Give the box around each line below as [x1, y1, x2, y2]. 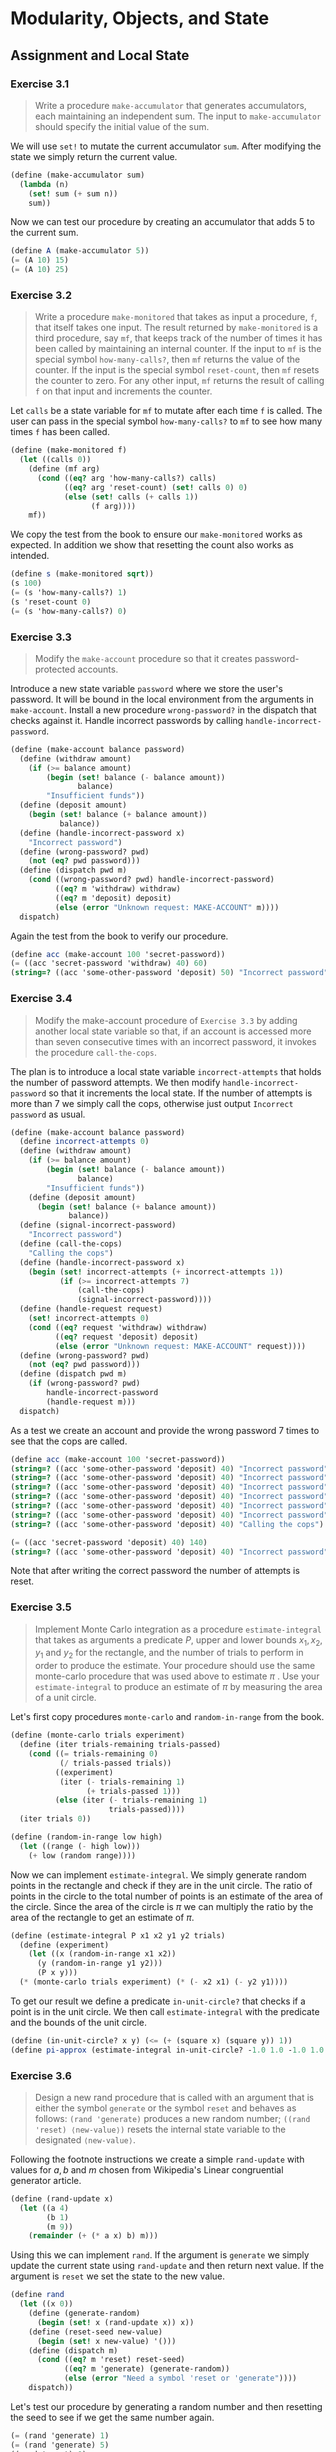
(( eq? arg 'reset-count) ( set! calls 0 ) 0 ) [63, 482, 248, 492]
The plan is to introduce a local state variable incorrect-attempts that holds [10, 1065, 322, 1077]
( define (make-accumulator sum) [10, 170, 145, 180]
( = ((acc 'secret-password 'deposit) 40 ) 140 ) [10, 1537, 208, 1547]
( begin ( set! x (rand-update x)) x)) [36, 2317, 195, 2327]
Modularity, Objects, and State [10, 7, 270, 30]
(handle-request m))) [46, 1397, 137, 1407]
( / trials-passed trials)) [59, 1758, 172, 1768]
